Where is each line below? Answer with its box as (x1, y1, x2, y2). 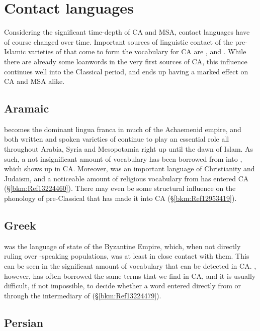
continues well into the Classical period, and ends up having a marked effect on (4, 66, 248, 76)
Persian (4, 314, 44, 330)
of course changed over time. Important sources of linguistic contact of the (4, 36, 233, 47)
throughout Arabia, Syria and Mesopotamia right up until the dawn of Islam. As (4, 144, 253, 154)
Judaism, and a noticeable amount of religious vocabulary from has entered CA (4, 173, 249, 183)
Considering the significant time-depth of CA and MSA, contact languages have (4, 27, 250, 37)
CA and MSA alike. (4, 76, 65, 86)
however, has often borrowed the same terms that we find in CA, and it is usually (4, 270, 256, 281)
